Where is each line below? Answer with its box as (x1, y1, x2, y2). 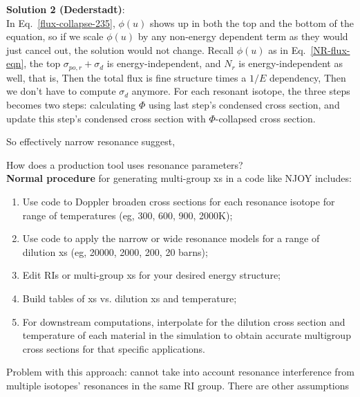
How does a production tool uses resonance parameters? (6, 157, 243, 172)
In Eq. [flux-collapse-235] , (6, 15, 115, 30)
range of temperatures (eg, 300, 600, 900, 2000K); (22, 207, 233, 222)
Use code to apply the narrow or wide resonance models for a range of (22, 231, 320, 246)
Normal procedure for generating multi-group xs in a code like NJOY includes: (6, 171, 352, 185)
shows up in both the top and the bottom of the (149, 15, 354, 30)
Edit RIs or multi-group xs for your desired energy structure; (22, 268, 281, 282)
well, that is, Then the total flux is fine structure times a (6, 70, 247, 84)
